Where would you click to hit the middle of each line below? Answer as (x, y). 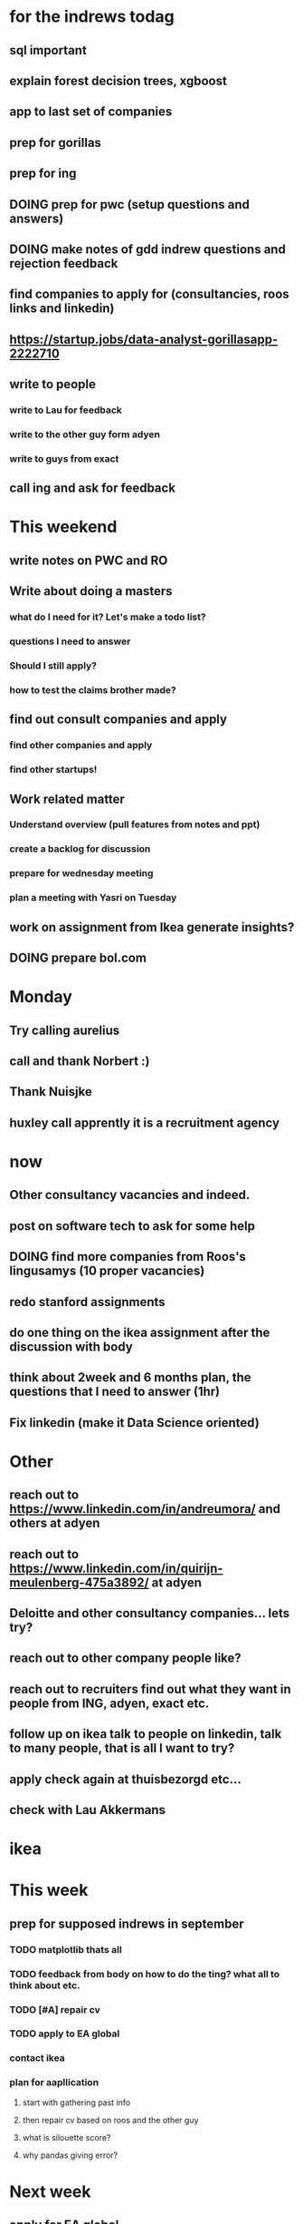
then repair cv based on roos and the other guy (110, 2120)
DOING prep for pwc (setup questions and (130, 205)
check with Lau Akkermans (87, 1810)
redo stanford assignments (87, 1302)
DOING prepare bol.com (78, 958)
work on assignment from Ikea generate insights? (152, 927)
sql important (48, 50)
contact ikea (37, 2058)
